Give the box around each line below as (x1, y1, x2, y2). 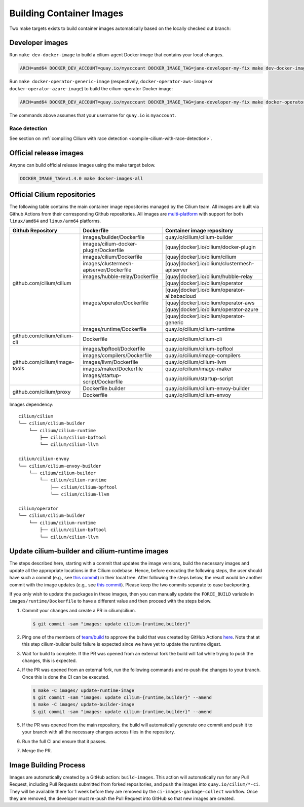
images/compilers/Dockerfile (83, 352, 152, 359)
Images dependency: (9, 401, 54, 408)
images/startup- (83, 372, 122, 379)
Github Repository (12, 227, 58, 234)
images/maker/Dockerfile (83, 365, 143, 372)
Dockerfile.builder (83, 385, 126, 392)
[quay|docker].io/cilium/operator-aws (165, 299, 255, 306)
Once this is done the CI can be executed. (22, 674, 110, 680)
